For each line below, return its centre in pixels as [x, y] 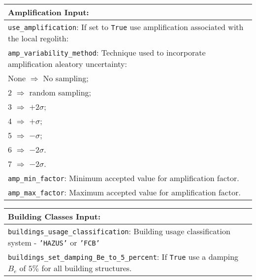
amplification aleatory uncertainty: [67, 64]
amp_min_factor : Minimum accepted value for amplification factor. [124, 178]
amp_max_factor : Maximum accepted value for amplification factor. [124, 192]
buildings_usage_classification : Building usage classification [119, 231]
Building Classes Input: [54, 216]
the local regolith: [38, 38]
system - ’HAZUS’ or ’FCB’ [54, 242]
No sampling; [66, 78]
